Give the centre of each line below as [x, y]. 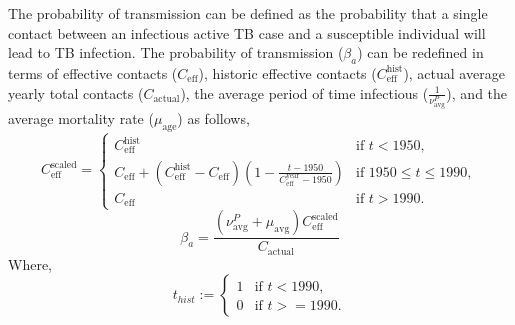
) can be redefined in [420, 52]
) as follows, [213, 118]
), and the [477, 92]
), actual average [454, 72]
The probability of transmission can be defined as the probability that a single [248, 13]
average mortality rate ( [81, 118]
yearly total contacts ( [76, 92]
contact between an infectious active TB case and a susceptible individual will [247, 32]
